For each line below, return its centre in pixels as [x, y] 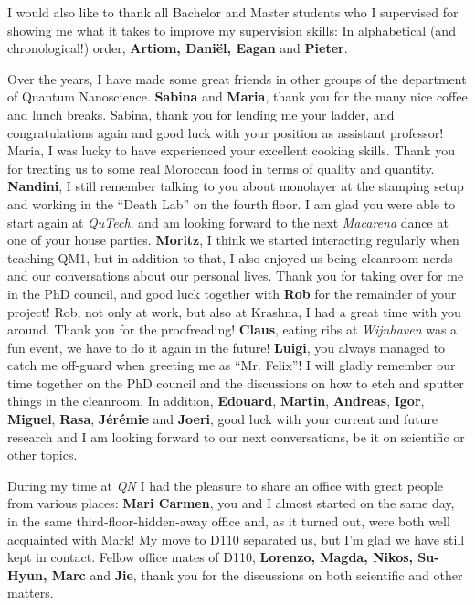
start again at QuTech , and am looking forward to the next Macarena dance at [228, 222]
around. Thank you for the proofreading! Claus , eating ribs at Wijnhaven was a [232, 329]
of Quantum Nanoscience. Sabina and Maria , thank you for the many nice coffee [237, 96]
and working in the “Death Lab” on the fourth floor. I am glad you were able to [232, 203]
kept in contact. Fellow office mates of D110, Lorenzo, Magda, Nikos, [211, 557]
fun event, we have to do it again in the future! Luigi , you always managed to [227, 347]
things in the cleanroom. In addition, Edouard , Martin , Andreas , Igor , [216, 401]
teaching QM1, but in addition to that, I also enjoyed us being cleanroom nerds [230, 257]
